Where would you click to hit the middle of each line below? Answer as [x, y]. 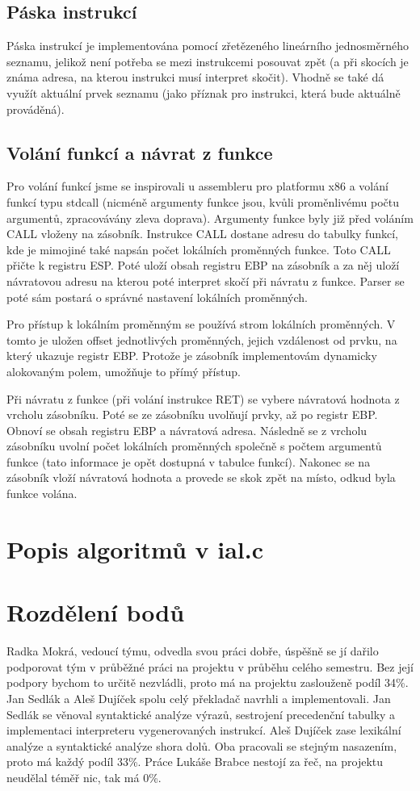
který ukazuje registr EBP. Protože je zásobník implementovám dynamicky [192, 356]
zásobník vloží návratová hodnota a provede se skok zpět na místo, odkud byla [201, 477]
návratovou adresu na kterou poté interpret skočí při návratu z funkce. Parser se [206, 280]
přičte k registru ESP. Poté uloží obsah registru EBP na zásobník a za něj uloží [203, 265]
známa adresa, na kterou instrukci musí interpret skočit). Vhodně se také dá [195, 77]
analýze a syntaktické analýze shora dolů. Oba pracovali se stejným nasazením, [202, 745]
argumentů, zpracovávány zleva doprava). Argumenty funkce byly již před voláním [210, 218]
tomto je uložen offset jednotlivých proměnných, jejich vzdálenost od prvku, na [202, 339]
